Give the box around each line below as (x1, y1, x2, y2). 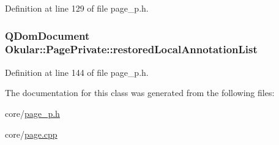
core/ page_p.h (5, 106, 60, 119)
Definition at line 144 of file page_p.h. (5, 65, 149, 78)
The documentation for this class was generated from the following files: (5, 86, 275, 99)
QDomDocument (5, 28, 90, 43)
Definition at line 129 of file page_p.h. (5, 2, 149, 14)
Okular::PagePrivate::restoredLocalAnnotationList (5, 42, 258, 57)
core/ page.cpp (5, 127, 58, 140)
